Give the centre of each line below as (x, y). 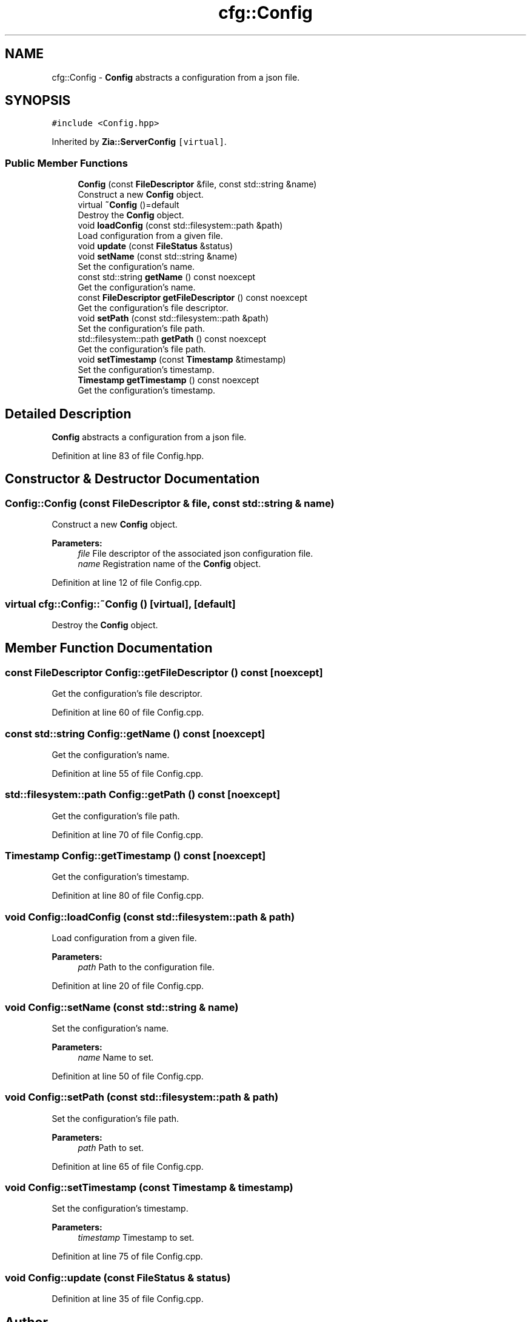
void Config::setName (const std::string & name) (122, 1007)
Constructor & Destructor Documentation (132, 479)
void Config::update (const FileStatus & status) (118, 1277)
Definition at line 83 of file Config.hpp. (128, 456)
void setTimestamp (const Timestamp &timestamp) (182, 360)
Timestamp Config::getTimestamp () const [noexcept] (135, 856)
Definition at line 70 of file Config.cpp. (128, 834)
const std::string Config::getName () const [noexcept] (135, 733)
